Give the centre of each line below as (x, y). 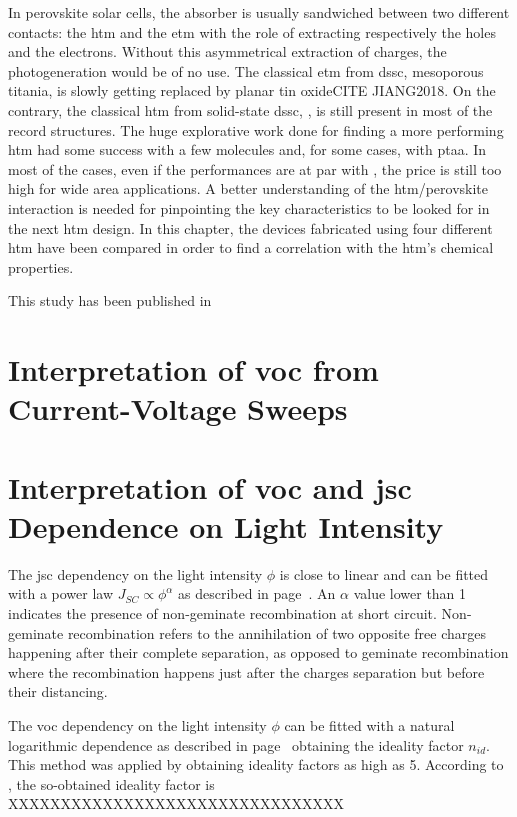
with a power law (61, 593)
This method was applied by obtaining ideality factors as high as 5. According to (256, 764)
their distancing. (58, 691)
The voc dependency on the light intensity (137, 724)
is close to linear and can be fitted (384, 573)
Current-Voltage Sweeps (178, 408)
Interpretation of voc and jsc (210, 486)
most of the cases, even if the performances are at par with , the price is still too (255, 168)
